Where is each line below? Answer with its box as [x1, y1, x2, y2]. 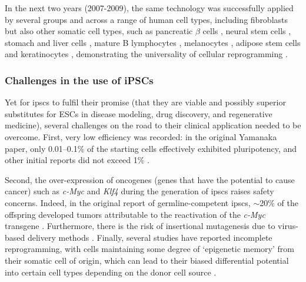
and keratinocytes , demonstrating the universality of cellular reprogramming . [5, 48, 288, 60]
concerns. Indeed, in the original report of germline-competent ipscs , [5, 196, 251, 208]
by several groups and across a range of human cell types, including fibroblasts [5, 13, 288, 25]
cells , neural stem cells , [202, 25, 291, 37]
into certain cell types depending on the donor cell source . [5, 266, 217, 278]
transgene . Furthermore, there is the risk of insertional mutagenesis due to [5, 220, 275, 232]
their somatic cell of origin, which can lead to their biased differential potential [5, 254, 289, 266]
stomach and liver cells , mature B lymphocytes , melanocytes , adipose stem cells [5, 36, 301, 48]
